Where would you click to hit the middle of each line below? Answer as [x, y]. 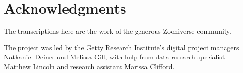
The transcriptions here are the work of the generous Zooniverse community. [118, 31]
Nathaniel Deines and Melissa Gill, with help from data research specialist [114, 57]
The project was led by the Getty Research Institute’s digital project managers [121, 47]
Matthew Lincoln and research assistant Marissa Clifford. [89, 66]
